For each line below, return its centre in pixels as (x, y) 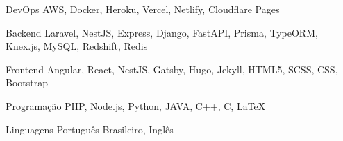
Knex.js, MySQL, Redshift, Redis (77, 46)
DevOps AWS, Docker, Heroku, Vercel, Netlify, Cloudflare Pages (143, 9)
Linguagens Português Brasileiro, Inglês (90, 129)
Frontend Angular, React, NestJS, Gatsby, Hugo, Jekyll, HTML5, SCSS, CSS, (172, 69)
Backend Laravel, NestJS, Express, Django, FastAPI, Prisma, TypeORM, (162, 32)
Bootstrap (27, 83)
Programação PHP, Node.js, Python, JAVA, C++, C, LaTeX (136, 105)
